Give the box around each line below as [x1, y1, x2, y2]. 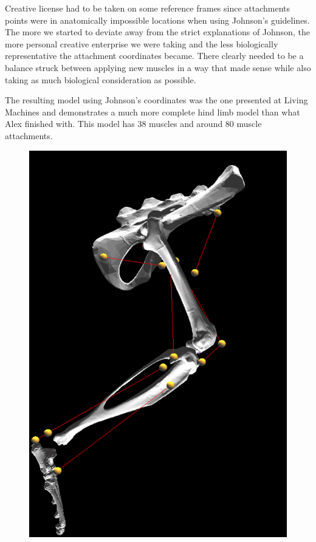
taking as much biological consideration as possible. [5, 73, 196, 86]
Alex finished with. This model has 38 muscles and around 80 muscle [5, 117, 262, 130]
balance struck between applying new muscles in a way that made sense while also [5, 61, 311, 74]
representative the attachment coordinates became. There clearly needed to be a [5, 49, 304, 62]
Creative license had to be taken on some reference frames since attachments [5, 2, 290, 14]
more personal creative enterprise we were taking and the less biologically [5, 37, 278, 50]
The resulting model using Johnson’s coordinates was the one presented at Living [5, 94, 308, 106]
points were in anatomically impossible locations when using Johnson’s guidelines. [5, 13, 310, 26]
